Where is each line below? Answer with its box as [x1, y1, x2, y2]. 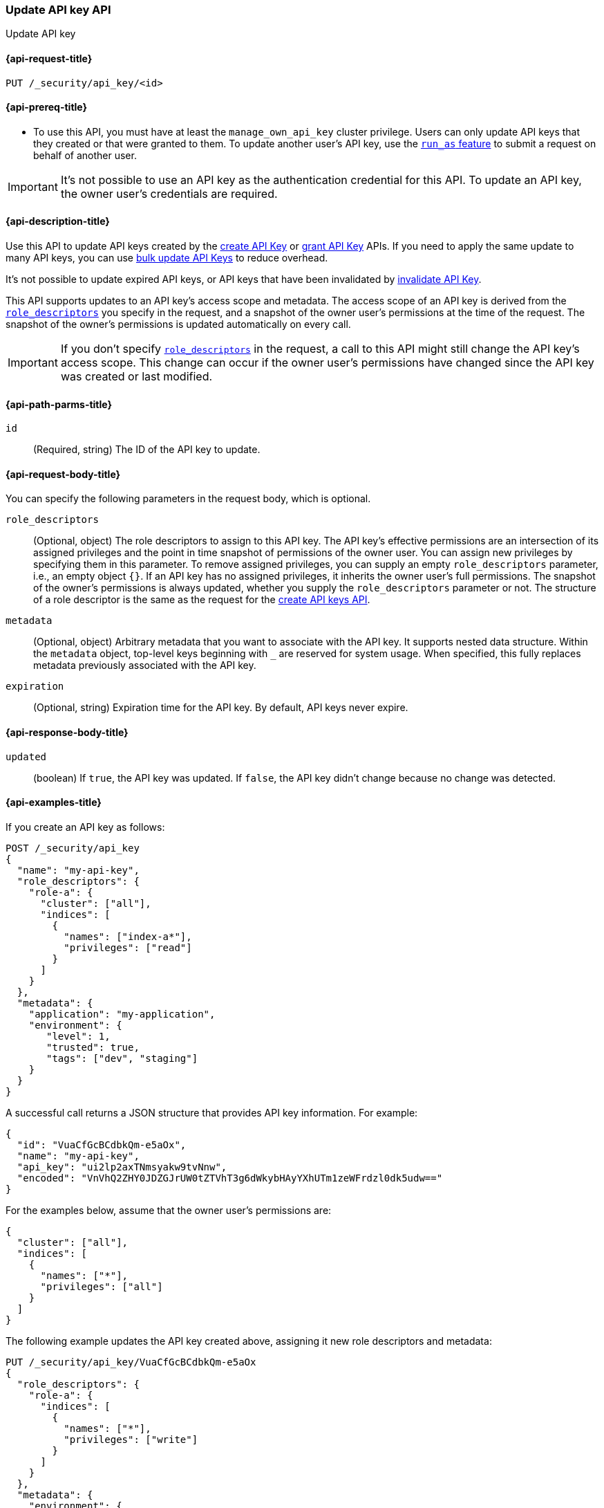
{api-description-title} [6, 215, 110, 228]
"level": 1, [46, 1030, 111, 1042]
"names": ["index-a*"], [64, 930, 192, 942]
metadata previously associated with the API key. [33, 659, 256, 672]
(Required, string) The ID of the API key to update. [33, 443, 261, 456]
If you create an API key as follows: [6, 820, 165, 833]
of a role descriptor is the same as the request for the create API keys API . [33, 594, 370, 606]
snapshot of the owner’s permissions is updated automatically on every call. [6, 318, 351, 331]
